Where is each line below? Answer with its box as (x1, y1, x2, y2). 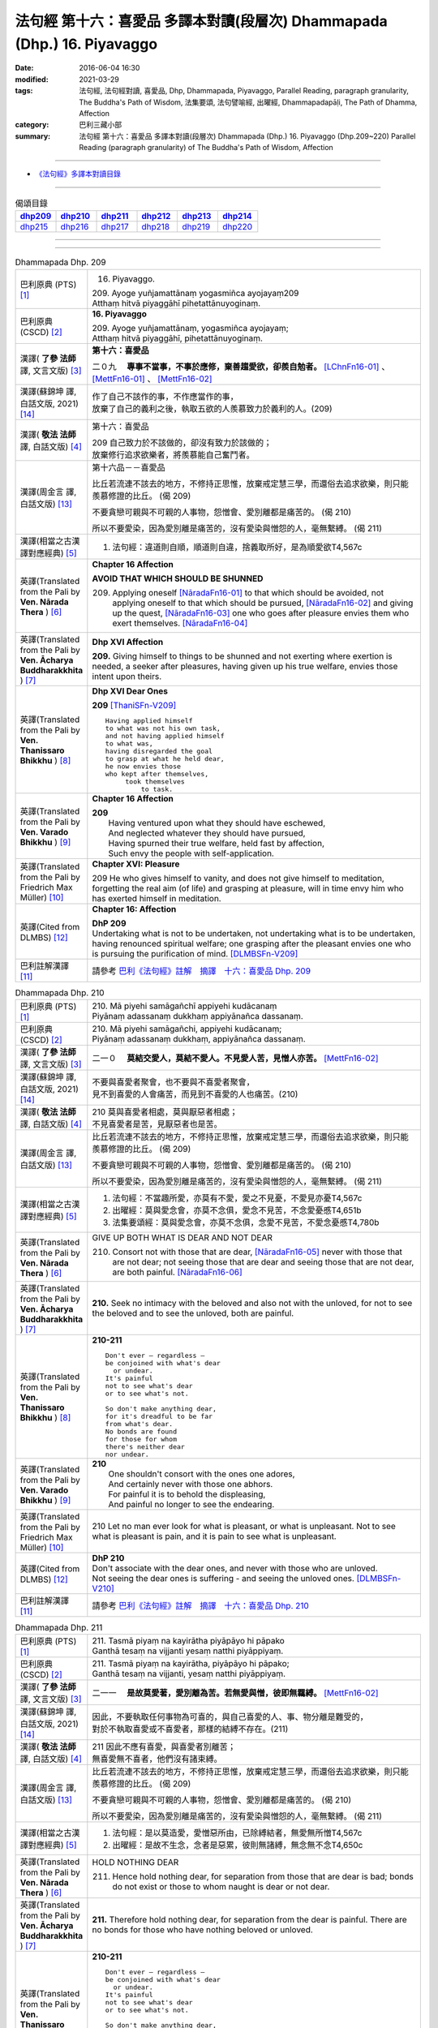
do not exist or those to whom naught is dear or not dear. (112, 1881, 330, 1893)
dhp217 (101, 221, 129, 233)
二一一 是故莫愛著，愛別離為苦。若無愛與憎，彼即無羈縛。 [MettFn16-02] (92, 1687, 379, 1699)
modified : (15, 74, 49, 84)
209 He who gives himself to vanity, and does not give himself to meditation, (92, 872, 384, 883)
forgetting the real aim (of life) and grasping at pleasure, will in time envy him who (92, 883, 405, 894)
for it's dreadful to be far (105, 1411, 213, 1420)
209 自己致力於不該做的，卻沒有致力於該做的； (92, 436, 273, 448)
